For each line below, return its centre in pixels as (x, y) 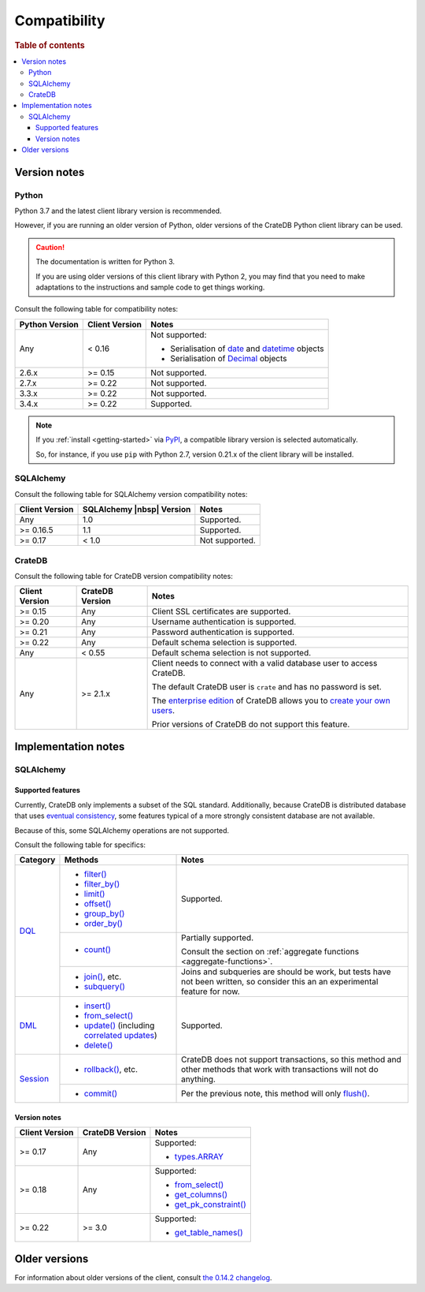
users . (163, 711)
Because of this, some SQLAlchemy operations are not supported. (122, 830)
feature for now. (211, 991)
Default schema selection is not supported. (231, 653)
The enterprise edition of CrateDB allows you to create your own (271, 700)
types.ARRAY (199, 1157)
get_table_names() (209, 1233)
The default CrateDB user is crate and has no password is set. (266, 687)
